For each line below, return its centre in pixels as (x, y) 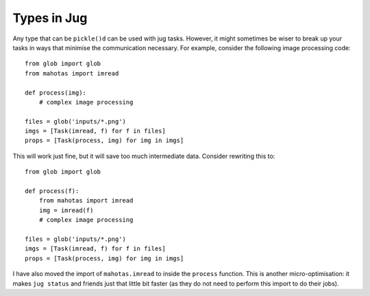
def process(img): (56, 92)
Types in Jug (50, 18)
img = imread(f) (66, 210)
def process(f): (52, 191)
